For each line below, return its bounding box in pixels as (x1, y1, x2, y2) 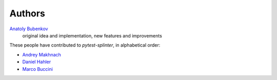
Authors (9, 8, 46, 19)
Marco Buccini (22, 66, 53, 72)
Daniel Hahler (22, 59, 51, 65)
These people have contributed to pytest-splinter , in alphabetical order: (9, 42, 161, 48)
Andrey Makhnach (22, 51, 62, 57)
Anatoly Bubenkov (9, 26, 48, 32)
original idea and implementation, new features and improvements (22, 32, 163, 38)
